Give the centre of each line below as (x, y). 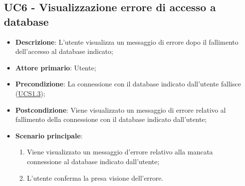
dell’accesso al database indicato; (64, 51)
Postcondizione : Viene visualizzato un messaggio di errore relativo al (121, 110)
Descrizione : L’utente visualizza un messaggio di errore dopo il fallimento (127, 42)
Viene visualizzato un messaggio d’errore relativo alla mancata (120, 152)
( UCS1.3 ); (30, 93)
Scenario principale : (49, 135)
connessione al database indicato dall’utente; (93, 161)
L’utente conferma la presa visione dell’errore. (95, 178)
